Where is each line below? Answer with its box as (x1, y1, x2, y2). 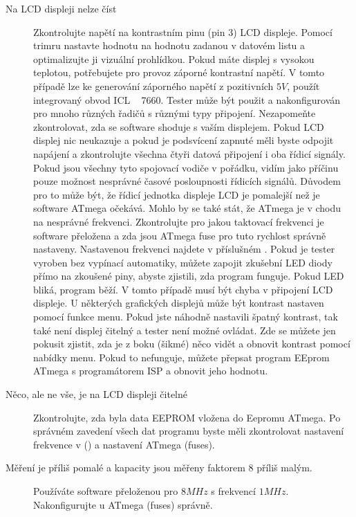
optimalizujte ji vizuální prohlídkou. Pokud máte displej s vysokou (33, 51, 315, 66)
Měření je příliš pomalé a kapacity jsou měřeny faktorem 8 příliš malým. (6, 460, 312, 475)
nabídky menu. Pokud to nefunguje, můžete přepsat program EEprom (33, 350, 330, 364)
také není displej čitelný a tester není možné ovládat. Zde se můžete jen (33, 323, 336, 337)
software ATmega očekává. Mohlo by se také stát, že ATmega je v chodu (33, 201, 341, 215)
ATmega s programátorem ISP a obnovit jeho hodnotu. (33, 363, 268, 378)
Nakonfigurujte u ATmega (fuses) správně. (33, 497, 213, 511)
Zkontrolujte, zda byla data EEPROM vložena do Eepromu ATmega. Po (33, 410, 341, 424)
